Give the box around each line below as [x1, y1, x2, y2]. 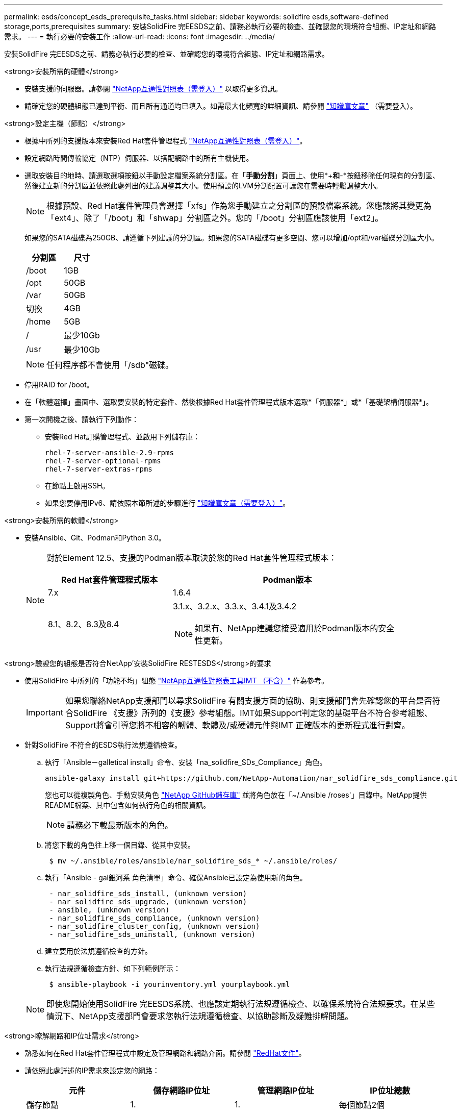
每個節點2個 [339, 1100, 385, 1110]
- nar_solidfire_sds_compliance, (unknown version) [49, 914, 260, 922]
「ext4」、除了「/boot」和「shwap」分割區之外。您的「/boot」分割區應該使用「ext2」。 [46, 213, 383, 223]
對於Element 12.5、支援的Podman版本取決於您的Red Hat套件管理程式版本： [46, 553, 337, 563]
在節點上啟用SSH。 [45, 481, 110, 490]
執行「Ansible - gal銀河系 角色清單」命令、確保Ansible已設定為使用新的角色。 [45, 873, 307, 882]
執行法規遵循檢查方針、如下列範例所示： [45, 964, 181, 973]
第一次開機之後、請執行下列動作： [24, 415, 139, 424]
